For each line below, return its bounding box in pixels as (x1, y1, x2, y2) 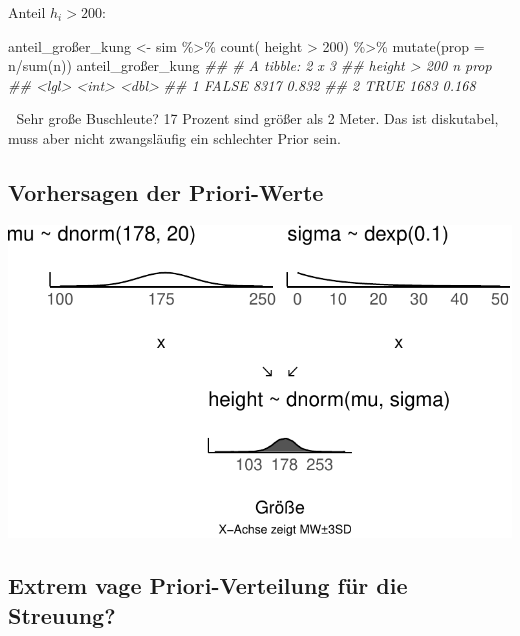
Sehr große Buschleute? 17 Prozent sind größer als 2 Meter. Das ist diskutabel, (16, 108, 499, 129)
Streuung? (8, 599, 116, 630)
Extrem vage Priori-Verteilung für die (8, 570, 408, 601)
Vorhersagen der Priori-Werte (8, 176, 324, 207)
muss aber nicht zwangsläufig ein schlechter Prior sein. (8, 127, 341, 148)
